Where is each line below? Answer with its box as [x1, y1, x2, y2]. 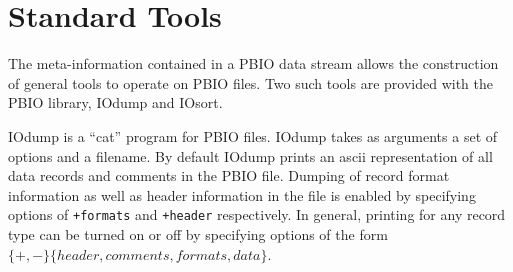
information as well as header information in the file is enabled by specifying [8, 184, 476, 205]
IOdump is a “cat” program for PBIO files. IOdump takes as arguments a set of [8, 125, 498, 146]
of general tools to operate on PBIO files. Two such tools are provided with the [8, 72, 494, 93]
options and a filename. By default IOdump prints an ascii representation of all [8, 145, 493, 166]
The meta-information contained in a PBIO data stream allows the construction [8, 53, 499, 74]
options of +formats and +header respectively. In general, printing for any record [8, 204, 506, 225]
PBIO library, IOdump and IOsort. [8, 92, 223, 113]
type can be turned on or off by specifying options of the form [8, 223, 388, 244]
